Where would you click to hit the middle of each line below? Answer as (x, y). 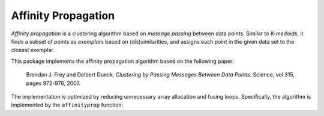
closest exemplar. (33, 50)
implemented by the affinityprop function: (67, 105)
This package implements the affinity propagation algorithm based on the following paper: (122, 61)
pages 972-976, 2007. (53, 83)
